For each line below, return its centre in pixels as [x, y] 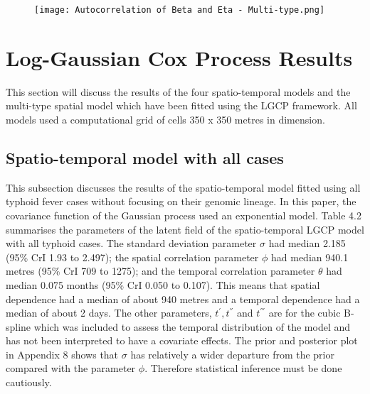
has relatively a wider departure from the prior [232, 354]
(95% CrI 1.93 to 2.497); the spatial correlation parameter [132, 257]
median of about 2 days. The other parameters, [109, 313]
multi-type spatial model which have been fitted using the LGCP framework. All [181, 105]
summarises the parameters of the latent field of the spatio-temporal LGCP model [185, 229]
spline [18, 326]
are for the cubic [305, 313]
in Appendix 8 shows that [62, 354]
